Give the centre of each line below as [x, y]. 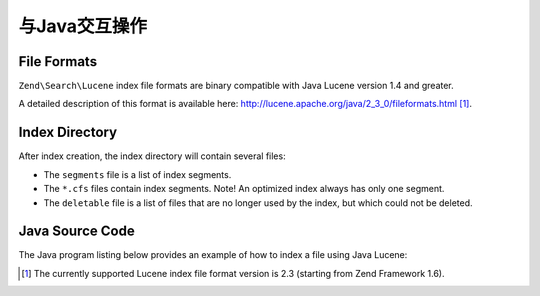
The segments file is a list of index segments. [137, 174]
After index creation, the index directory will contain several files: [152, 156]
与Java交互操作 [82, 26]
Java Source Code [76, 231]
